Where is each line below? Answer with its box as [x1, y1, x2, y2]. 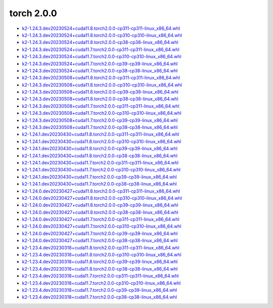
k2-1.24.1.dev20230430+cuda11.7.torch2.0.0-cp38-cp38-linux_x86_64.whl [22, 181, 177, 187]
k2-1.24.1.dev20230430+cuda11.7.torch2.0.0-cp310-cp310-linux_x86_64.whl [22, 167, 180, 173]
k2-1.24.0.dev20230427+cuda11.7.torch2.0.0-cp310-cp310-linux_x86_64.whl [22, 223, 181, 230]
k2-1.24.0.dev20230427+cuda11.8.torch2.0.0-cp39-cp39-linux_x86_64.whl [22, 202, 178, 208]
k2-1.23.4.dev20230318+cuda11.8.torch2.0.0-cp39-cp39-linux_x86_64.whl [22, 258, 178, 265]
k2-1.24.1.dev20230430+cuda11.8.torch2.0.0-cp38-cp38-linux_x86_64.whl [22, 152, 178, 159]
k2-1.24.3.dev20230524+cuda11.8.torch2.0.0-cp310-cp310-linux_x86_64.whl [22, 32, 182, 38]
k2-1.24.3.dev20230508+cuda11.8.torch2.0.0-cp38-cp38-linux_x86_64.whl [22, 96, 179, 102]
